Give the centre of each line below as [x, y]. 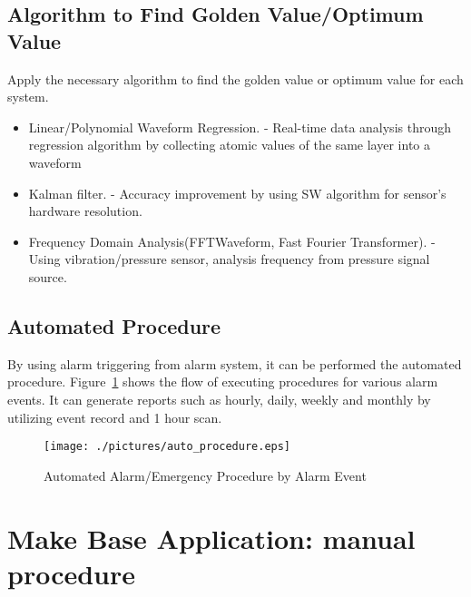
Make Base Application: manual [211, 538]
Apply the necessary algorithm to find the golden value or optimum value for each [235, 78]
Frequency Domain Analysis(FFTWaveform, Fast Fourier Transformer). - [232, 241]
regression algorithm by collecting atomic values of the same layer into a [229, 145]
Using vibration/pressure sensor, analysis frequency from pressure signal [229, 259]
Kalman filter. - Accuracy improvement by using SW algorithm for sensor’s [237, 193]
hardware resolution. [85, 211]
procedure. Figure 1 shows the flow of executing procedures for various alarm [223, 382]
